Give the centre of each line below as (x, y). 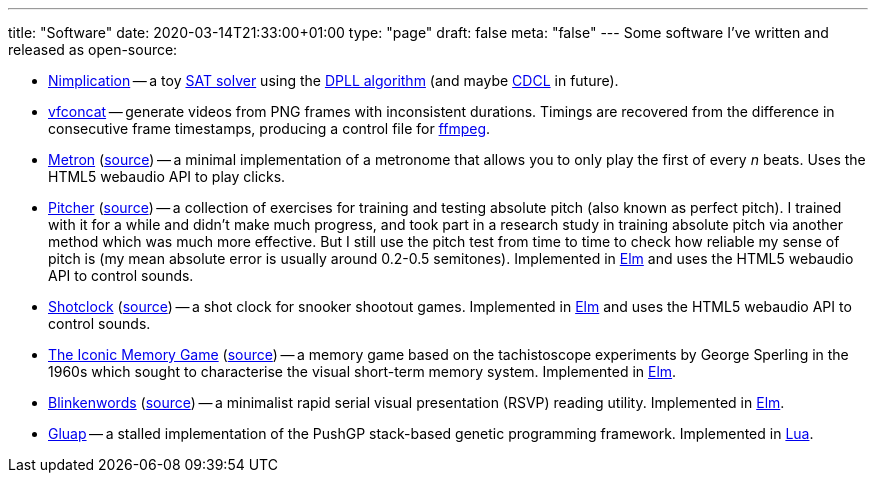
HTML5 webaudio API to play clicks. (167, 176)
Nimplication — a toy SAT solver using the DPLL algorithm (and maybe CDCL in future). (333, 80)
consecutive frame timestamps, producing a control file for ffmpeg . (269, 128)
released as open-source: (93, 49)
